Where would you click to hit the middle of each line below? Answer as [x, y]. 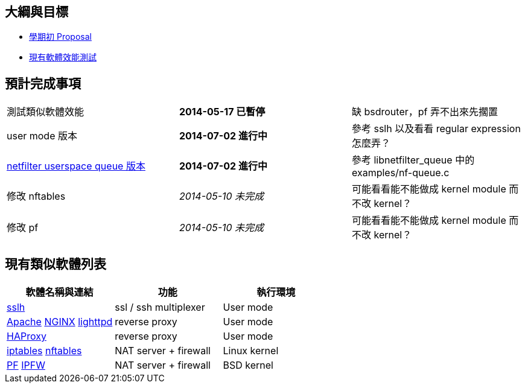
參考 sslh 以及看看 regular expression [436, 129]
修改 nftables [36, 196]
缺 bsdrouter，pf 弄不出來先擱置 [425, 112]
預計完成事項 [43, 83]
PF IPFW [26, 365]
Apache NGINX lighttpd [60, 322]
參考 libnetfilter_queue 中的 [413, 160]
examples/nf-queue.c [400, 173]
